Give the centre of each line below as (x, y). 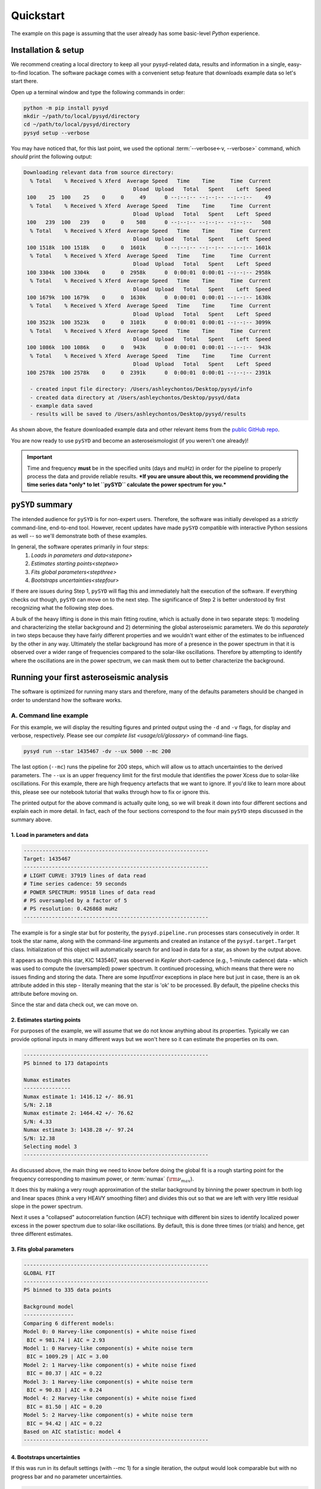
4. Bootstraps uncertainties (45, 1457)
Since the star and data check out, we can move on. (75, 1004)
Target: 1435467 (47, 859)
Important (40, 457)
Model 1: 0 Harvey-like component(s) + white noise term (108, 1348)
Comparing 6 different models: (69, 1323)
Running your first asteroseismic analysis (90, 677)
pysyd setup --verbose (56, 133)
